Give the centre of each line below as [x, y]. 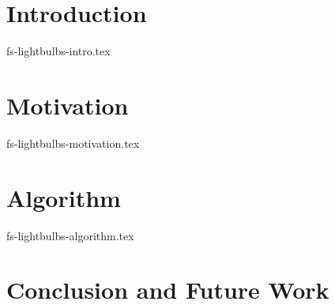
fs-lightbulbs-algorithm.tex [70, 235]
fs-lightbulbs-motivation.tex [73, 143]
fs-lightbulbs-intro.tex [58, 51]
